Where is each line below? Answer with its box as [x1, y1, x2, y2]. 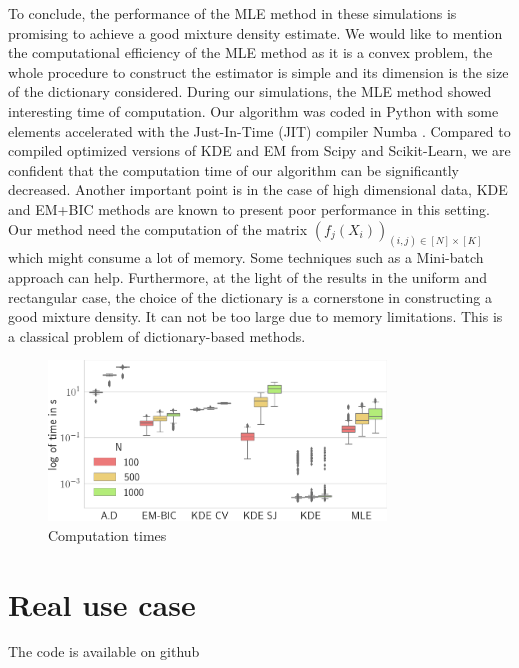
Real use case [8, 583, 196, 624]
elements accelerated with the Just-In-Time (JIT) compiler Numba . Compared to [8, 120, 511, 141]
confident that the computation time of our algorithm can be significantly [8, 159, 459, 180]
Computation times [48, 524, 167, 545]
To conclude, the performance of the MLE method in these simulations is [8, 3, 457, 23]
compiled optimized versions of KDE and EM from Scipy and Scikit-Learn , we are [8, 140, 511, 161]
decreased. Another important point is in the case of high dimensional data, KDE [8, 179, 508, 200]
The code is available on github [8, 641, 200, 662]
